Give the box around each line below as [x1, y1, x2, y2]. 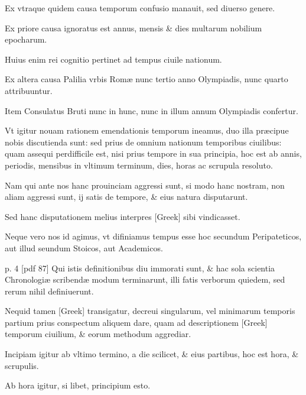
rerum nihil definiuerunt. [5, 284, 94, 297]
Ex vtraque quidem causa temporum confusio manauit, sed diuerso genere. [5, 2, 275, 14]
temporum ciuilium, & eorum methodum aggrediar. [5, 328, 191, 340]
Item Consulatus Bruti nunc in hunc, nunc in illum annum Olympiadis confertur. [5, 104, 298, 116]
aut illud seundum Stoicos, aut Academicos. [5, 241, 163, 254]
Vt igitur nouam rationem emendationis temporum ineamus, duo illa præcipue [5, 124, 289, 137]
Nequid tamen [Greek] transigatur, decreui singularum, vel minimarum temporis [5, 305, 295, 317]
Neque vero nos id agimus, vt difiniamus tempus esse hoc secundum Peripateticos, [5, 230, 302, 242]
